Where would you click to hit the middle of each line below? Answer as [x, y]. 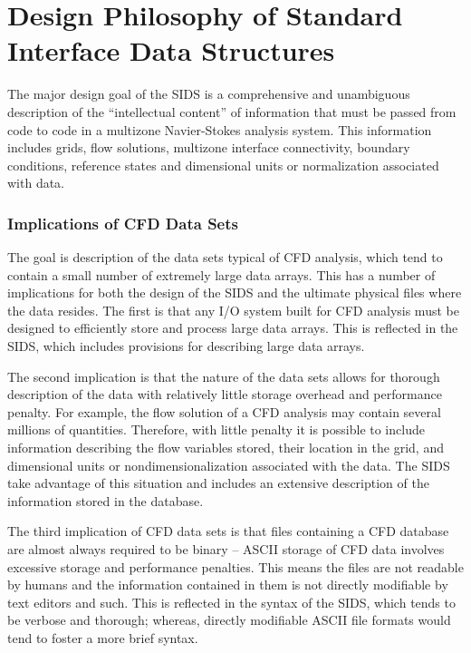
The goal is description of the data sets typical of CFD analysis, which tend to [225, 257]
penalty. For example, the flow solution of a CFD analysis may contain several [224, 411]
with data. [36, 183]
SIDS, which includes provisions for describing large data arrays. [186, 346]
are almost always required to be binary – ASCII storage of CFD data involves [226, 549]
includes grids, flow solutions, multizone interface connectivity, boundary [209, 147]
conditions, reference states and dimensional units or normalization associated [223, 165]
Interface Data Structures [171, 50]
